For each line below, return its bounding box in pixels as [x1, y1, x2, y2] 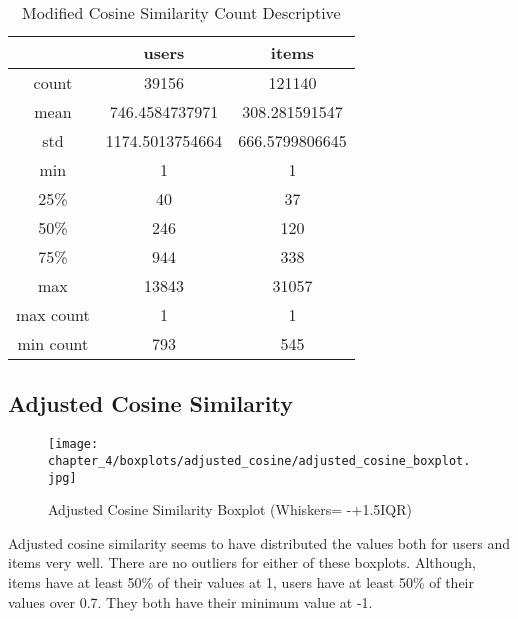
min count [17, 332, 89, 355]
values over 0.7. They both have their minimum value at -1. [8, 591, 373, 612]
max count [16, 303, 90, 326]
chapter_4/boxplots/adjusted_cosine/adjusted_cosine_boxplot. [48, 453, 471, 468]
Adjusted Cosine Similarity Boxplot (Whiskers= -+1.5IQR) [48, 499, 413, 520]
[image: [48, 437, 99, 452]
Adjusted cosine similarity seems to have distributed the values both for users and [8, 532, 511, 553]
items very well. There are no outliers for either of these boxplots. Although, [8, 552, 476, 573]
